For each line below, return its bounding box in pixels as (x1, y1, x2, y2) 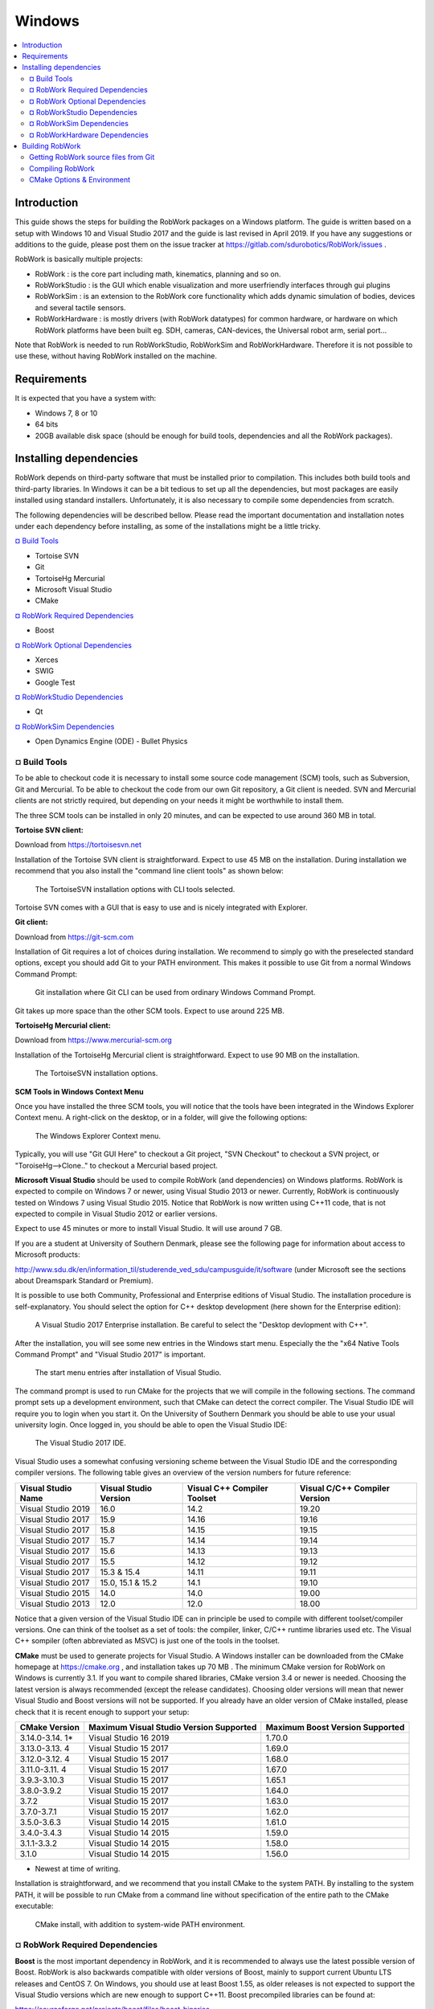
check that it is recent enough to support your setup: (14, 1707, 190, 1716)
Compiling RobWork (29, 163, 96, 173)
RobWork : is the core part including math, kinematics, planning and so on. (35, 269, 281, 279)
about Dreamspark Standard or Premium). (14, 1276, 154, 1286)
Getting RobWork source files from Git (29, 153, 155, 162)
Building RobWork (22, 141, 81, 151)
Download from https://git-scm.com (14, 932, 134, 942)
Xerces (35, 655, 59, 665)
